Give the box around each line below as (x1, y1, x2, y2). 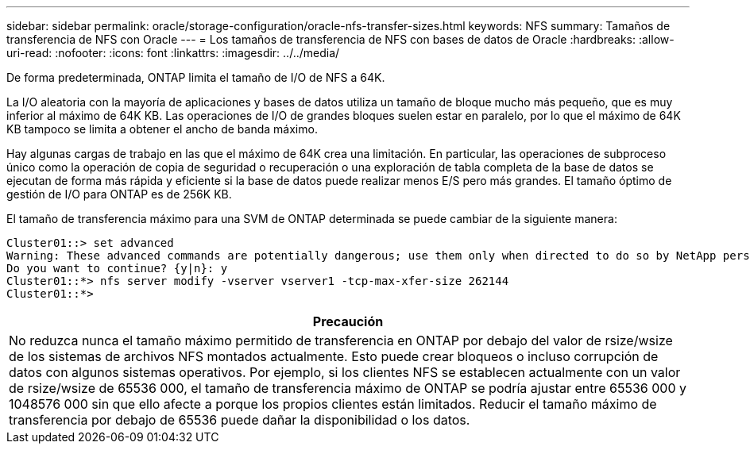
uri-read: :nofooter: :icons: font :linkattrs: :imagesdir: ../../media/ (6, 46, 340, 60)
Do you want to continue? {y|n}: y (6, 262, 228, 275)
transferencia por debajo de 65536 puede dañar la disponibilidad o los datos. (9, 412, 470, 428)
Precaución (312, 313, 384, 329)
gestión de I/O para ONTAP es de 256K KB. (6, 187, 232, 201)
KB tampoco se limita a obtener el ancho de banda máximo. (6, 122, 318, 136)
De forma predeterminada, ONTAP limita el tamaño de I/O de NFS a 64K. (6, 71, 385, 84)
